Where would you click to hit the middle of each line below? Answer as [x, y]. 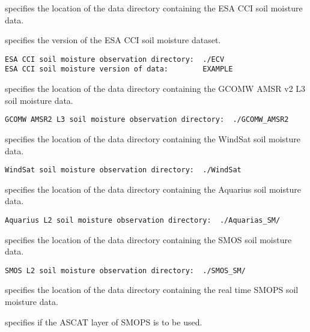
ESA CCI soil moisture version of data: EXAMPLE [119, 69]
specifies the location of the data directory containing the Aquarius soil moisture [153, 189]
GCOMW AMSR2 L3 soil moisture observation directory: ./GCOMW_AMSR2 [147, 120]
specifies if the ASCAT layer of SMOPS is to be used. [104, 321]
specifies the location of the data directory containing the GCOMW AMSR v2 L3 [155, 89]
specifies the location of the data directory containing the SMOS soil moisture [148, 239]
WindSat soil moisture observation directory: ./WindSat [123, 170]
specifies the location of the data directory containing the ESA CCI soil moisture [154, 8]
